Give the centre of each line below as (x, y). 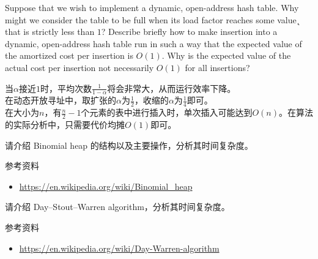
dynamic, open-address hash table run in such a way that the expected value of (153, 43)
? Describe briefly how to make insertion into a (189, 32)
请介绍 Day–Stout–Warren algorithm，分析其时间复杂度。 (117, 207)
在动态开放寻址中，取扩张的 (61, 100)
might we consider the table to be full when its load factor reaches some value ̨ (152, 19)
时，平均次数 (66, 88)
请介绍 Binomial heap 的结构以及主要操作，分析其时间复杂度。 (129, 145)
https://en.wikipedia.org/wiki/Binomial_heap (106, 186)
